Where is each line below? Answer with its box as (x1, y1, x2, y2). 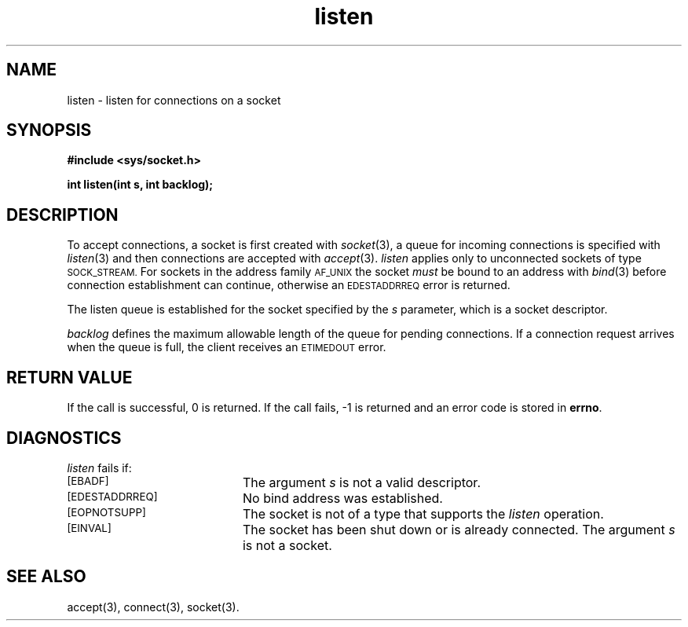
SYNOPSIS (6, 120, 92, 141)
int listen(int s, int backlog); (67, 178, 214, 192)
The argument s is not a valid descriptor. (242, 474, 481, 490)
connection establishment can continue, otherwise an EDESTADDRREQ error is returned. (67, 278, 511, 292)
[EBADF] (67, 474, 109, 487)
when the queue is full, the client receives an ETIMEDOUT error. (67, 340, 386, 354)
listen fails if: (67, 460, 132, 475)
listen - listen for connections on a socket (67, 93, 281, 107)
